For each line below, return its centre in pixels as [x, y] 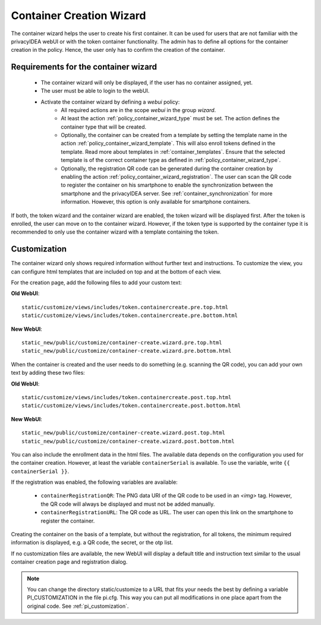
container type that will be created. [104, 127]
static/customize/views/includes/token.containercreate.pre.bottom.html [130, 315]
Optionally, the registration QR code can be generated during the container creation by [167, 168]
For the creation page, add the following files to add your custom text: [97, 282]
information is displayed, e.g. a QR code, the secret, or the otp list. [92, 543]
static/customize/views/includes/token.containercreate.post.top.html [127, 397]
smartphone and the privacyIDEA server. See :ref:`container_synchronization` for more [167, 193]
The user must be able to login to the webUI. [95, 91]
